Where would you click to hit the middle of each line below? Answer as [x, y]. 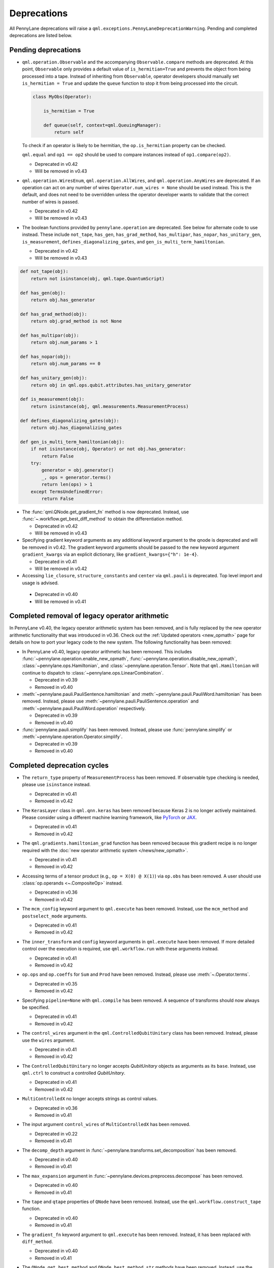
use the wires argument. [48, 1040]
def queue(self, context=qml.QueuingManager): [102, 125]
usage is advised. [40, 583]
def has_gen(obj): [43, 293]
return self [69, 132]
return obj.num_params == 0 [66, 364]
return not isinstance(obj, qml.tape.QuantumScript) [98, 278]
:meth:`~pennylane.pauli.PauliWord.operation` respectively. [84, 708]
